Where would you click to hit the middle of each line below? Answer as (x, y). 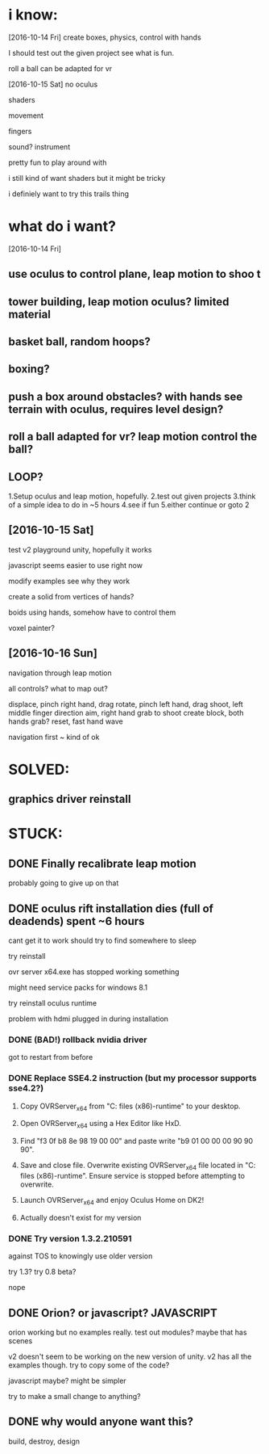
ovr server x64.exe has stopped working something (94, 972)
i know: (33, 15)
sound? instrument (39, 146)
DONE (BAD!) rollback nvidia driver (78, 1040)
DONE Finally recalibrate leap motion (103, 863)
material (29, 314)
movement (26, 116)
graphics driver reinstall (70, 799)
